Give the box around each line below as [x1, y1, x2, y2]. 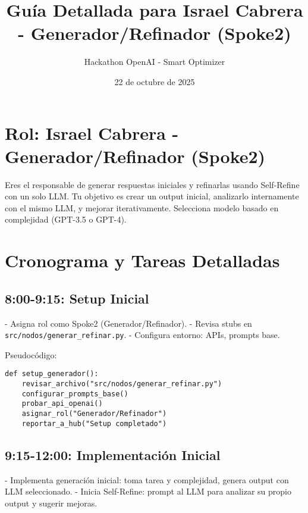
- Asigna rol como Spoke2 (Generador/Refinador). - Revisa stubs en [5, 317, 252, 329]
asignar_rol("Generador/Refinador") [21, 409, 167, 418]
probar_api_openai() [21, 399, 103, 408]
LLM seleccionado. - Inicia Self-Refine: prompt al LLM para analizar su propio [5, 485, 291, 498]
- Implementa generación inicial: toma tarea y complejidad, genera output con [5, 473, 289, 486]
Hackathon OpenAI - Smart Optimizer [84, 55, 225, 68]
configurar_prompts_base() [21, 389, 128, 398]
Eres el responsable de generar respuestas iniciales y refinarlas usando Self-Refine [5, 178, 300, 190]
